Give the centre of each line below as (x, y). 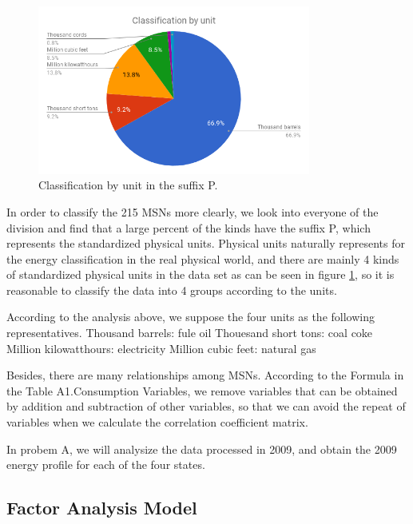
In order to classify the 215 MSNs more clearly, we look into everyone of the (193, 211)
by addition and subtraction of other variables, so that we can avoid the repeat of (206, 406)
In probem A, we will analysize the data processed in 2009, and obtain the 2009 (202, 449)
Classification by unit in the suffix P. (128, 185)
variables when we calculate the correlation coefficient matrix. (157, 422)
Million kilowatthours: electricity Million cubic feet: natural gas (161, 348)
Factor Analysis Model (102, 508)
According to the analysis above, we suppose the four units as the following (191, 317)
